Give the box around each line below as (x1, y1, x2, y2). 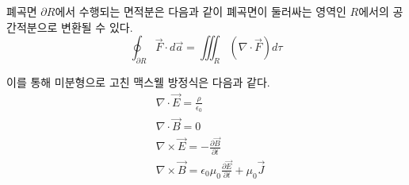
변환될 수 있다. (61, 18, 133, 35)
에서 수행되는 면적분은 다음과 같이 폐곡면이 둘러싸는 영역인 (55, 3, 346, 19)
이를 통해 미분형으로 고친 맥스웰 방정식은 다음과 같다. (6, 73, 270, 90)
